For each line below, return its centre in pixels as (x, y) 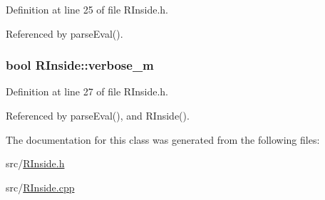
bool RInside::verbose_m (80, 65)
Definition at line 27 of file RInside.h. (87, 91)
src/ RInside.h (35, 163)
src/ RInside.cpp (40, 187)
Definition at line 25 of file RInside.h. (87, 9)
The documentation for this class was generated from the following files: (163, 139)
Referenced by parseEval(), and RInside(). (98, 115)
